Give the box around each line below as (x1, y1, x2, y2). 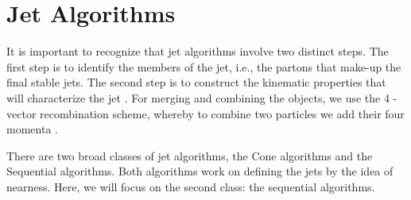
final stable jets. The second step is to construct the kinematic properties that (6, 74, 386, 90)
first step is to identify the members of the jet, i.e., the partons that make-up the (6, 58, 401, 75)
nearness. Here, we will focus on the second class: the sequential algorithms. (6, 178, 375, 194)
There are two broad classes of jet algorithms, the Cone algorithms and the (6, 147, 373, 163)
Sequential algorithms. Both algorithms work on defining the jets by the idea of (6, 163, 394, 179)
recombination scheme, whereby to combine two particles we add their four (40, 105, 405, 121)
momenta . (6, 121, 58, 137)
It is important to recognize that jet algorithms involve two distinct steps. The (6, 43, 389, 60)
